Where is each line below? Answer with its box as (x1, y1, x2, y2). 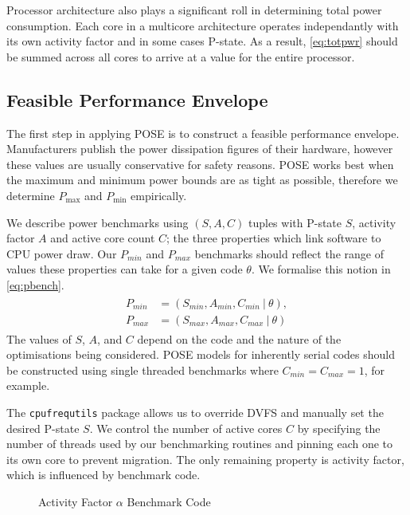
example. (6, 377, 50, 394)
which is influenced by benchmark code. (6, 466, 201, 483)
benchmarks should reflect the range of (194, 245, 384, 261)
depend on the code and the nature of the (137, 330, 342, 347)
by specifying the (297, 419, 381, 436)
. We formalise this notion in (251, 261, 391, 277)
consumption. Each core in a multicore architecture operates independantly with (6, 17, 399, 33)
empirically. (131, 187, 187, 203)
